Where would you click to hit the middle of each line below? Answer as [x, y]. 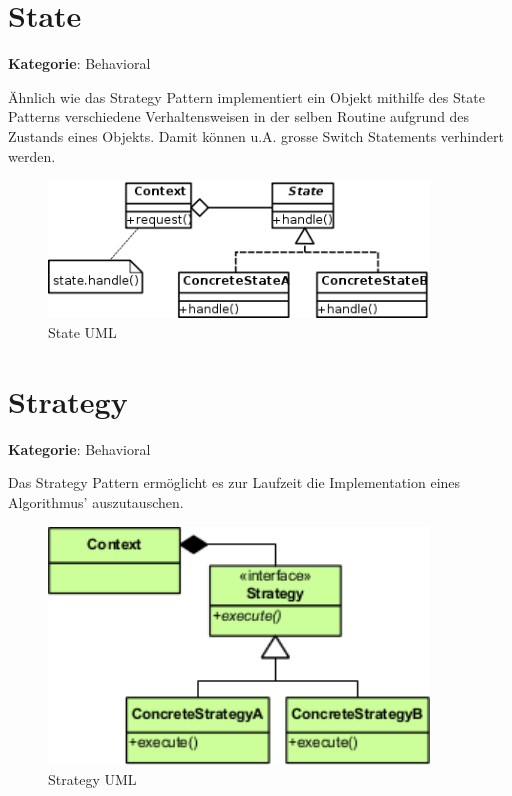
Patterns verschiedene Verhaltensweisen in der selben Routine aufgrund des [239, 116]
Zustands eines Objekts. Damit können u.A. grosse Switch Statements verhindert [256, 135]
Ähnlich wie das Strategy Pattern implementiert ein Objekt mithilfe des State [246, 96]
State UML [82, 332]
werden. [32, 155]
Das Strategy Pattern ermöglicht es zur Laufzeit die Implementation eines [234, 482]
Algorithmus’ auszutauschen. [96, 501]
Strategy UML [92, 778]
